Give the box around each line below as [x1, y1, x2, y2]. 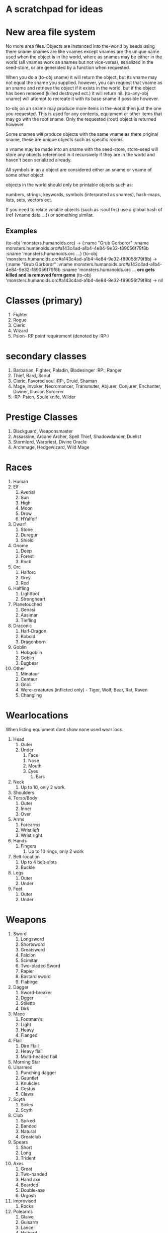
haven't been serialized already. [6, 157, 72, 163]
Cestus [20, 1085, 36, 1092]
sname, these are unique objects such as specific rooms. [6, 137, 124, 143]
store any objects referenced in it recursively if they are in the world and [6, 152, 155, 158]
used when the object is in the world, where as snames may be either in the [6, 54, 162, 60]
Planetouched [13, 601, 42, 607]
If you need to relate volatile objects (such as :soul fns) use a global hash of [6, 207, 162, 213]
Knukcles [20, 1080, 40, 1086]
